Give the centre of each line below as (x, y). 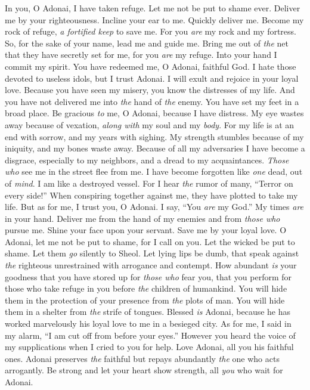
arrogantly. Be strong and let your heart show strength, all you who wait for (144, 370)
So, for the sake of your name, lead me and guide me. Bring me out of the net (147, 43)
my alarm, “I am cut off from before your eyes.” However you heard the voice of (150, 335)
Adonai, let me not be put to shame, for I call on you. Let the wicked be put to (150, 241)
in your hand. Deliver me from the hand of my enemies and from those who (142, 218)
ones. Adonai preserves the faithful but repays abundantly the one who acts (142, 358)
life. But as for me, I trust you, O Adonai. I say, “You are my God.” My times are (154, 207)
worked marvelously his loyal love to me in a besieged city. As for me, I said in (148, 324)
